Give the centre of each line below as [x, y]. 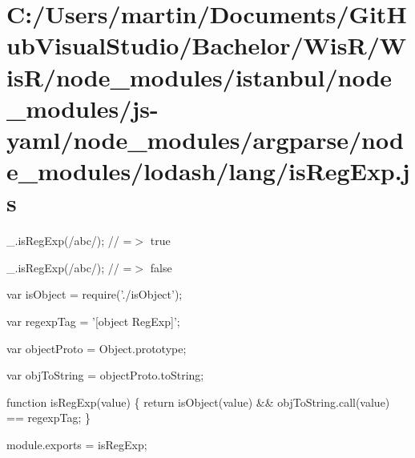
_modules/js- [83, 108]
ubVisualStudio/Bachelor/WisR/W [207, 45]
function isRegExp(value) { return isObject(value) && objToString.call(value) [198, 402]
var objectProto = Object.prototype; [97, 348]
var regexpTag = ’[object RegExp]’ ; [93, 321]
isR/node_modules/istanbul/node [199, 76]
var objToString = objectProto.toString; [105, 375]
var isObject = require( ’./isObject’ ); [95, 294]
